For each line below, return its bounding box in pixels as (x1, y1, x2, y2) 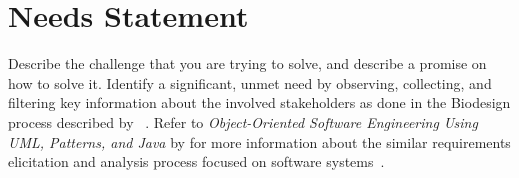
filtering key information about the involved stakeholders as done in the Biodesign (8, 92, 511, 113)
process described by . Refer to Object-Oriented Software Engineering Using (8, 111, 478, 132)
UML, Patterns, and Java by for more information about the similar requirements (8, 131, 511, 152)
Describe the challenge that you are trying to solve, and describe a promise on (8, 53, 487, 74)
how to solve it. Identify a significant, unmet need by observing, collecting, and (8, 72, 492, 93)
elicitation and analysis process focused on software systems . (8, 151, 385, 172)
